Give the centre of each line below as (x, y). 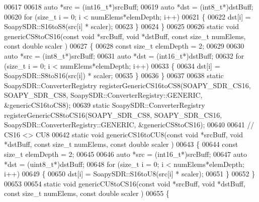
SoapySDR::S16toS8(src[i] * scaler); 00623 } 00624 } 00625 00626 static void (122, 26)
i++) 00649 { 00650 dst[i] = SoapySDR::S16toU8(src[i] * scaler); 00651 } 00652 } (130, 174)
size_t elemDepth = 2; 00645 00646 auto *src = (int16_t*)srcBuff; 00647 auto (125, 154)
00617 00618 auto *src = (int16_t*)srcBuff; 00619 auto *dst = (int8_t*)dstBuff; (129, 7)
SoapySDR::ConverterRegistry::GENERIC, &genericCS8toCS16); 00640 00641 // (129, 125)
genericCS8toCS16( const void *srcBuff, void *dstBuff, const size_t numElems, (125, 36)
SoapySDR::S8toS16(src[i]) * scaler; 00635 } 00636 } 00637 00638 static (114, 75)
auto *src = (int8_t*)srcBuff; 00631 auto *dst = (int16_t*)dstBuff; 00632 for (124, 55)
